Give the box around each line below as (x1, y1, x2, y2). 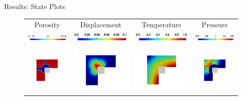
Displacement (80, 19, 122, 30)
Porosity (34, 19, 60, 30)
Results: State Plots (4, 1, 66, 11)
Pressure (201, 19, 228, 30)
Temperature (141, 19, 181, 30)
